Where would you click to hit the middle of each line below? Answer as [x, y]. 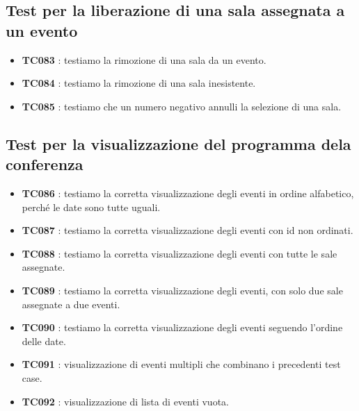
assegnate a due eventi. [71, 304]
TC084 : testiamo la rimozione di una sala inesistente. [139, 83]
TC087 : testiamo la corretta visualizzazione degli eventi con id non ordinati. [188, 230]
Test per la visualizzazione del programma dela [178, 143]
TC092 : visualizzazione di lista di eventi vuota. [125, 401]
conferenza [45, 164]
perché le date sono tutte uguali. [91, 207]
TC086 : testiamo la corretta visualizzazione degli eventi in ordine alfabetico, [188, 193]
